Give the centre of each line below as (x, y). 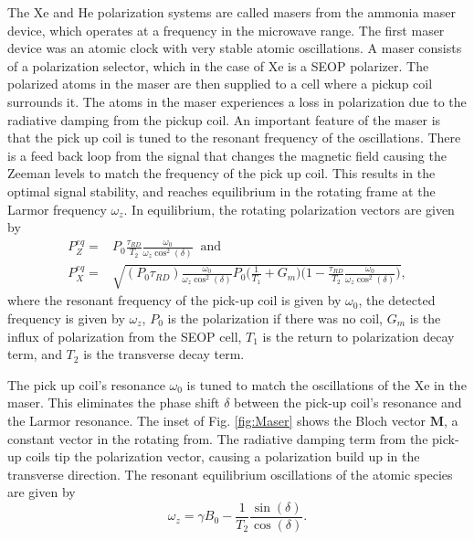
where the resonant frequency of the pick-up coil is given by (174, 300)
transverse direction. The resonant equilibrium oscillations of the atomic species (230, 474)
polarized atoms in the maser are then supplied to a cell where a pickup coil (220, 84)
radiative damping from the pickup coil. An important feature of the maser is (224, 119)
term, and (35, 354)
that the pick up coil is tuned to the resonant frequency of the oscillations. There (234, 138)
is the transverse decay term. (164, 354)
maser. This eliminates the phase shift (114, 402)
